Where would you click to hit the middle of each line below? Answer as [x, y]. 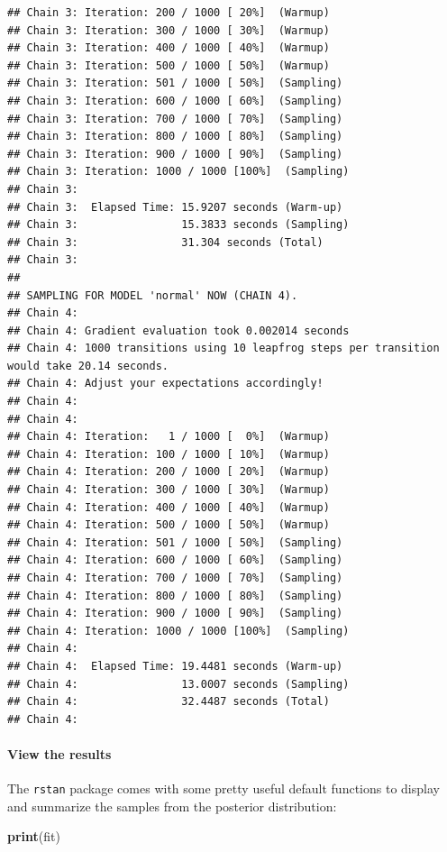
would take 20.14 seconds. [88, 366]
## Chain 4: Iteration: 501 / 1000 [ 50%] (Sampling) [175, 542]
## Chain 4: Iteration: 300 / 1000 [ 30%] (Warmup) [169, 490]
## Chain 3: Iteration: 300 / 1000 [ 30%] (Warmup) [169, 30]
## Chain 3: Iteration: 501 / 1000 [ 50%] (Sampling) [175, 83]
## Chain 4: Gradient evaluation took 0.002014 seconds [178, 330]
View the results [59, 753]
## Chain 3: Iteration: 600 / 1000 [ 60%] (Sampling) [175, 101]
